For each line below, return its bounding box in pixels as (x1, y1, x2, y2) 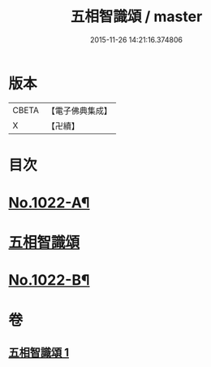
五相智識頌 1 (8, 346, 70, 360)
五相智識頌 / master (70, 7, 203, 26)
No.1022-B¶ (8, 271, 90, 290)
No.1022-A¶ (8, 194, 90, 212)
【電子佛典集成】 (46, 105, 112, 116)
